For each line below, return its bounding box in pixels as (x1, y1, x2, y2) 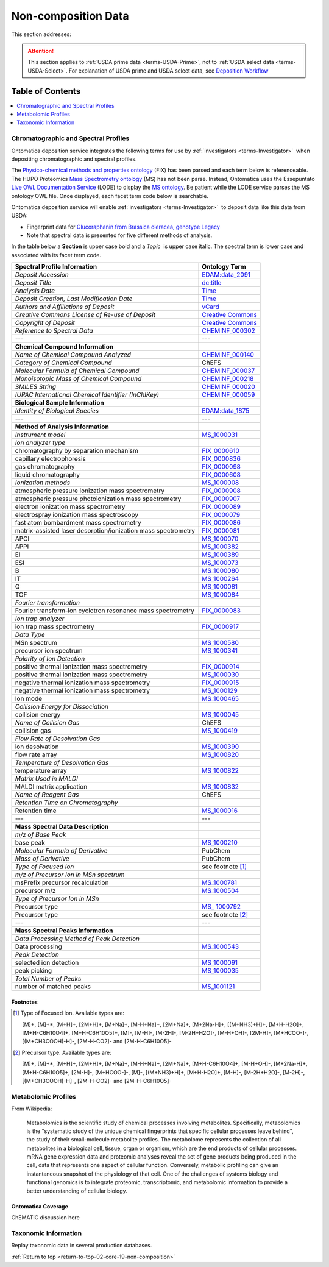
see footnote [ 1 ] (202, 862, 247, 871)
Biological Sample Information (15, 399, 104, 407)
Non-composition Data (11, 9, 129, 23)
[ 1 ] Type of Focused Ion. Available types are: (13, 1009, 125, 1017)
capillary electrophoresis (15, 455, 87, 463)
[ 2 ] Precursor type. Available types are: (13, 1049, 112, 1056)
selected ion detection (15, 959, 79, 967)
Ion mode (15, 695, 43, 703)
